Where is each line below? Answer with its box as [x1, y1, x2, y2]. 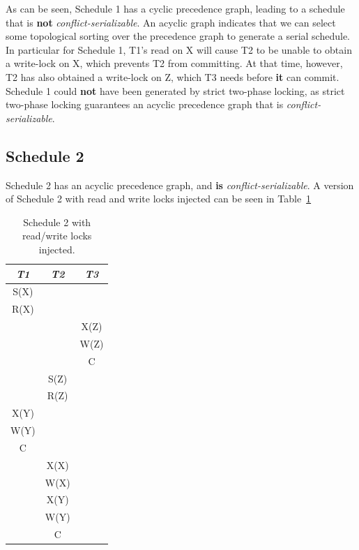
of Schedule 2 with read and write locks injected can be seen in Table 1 [6, 191, 312, 206]
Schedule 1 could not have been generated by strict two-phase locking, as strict [6, 83, 345, 98]
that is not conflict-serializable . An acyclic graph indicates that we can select [6, 15, 336, 29]
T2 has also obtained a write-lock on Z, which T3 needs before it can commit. [6, 69, 339, 84]
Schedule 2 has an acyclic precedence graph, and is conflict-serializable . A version [6, 177, 354, 192]
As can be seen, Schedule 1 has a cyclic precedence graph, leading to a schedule [6, 1, 345, 15]
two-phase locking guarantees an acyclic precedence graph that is [6, 97, 284, 112]
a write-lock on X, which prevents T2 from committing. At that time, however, [6, 56, 343, 70]
